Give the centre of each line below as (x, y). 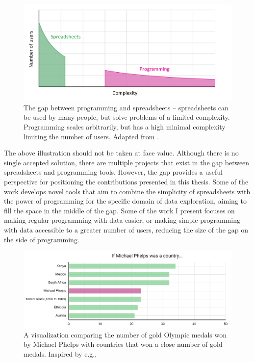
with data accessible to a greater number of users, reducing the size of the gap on (126, 230)
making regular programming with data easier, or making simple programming (122, 220)
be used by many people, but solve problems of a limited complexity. (127, 117)
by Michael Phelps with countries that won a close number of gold (123, 344)
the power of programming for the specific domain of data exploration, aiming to (125, 201)
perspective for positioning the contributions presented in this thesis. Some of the (126, 182)
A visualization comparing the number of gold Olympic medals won (125, 334)
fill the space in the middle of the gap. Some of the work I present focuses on (119, 210)
